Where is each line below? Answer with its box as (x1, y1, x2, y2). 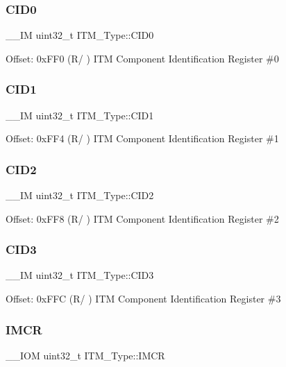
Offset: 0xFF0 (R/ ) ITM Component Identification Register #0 (6, 51, 279, 65)
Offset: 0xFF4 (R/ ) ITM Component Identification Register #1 (6, 131, 279, 146)
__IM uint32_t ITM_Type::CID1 (6, 108, 154, 122)
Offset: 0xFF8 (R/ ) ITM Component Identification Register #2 (6, 211, 279, 225)
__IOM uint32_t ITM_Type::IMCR (6, 348, 165, 362)
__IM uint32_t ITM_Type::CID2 (6, 188, 154, 203)
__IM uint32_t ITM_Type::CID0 (6, 28, 154, 42)
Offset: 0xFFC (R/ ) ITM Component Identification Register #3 (6, 291, 281, 306)
